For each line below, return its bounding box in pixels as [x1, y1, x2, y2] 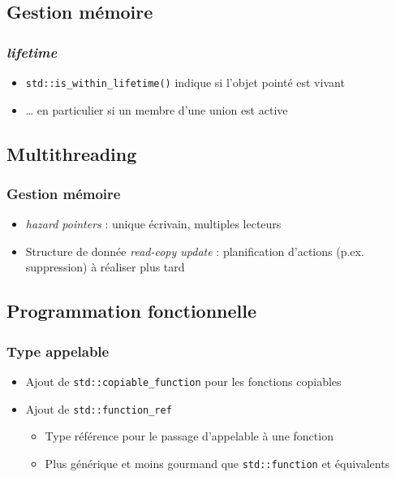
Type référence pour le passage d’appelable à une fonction [45, 427, 334, 444]
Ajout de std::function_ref [25, 400, 172, 417]
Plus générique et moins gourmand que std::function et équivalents [45, 454, 390, 471]
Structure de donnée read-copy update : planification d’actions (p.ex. [25, 242, 364, 259]
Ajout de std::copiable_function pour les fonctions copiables [25, 373, 342, 390]
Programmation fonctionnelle [6, 298, 257, 323]
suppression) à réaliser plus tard [25, 258, 185, 275]
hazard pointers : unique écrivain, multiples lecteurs [25, 215, 282, 232]
